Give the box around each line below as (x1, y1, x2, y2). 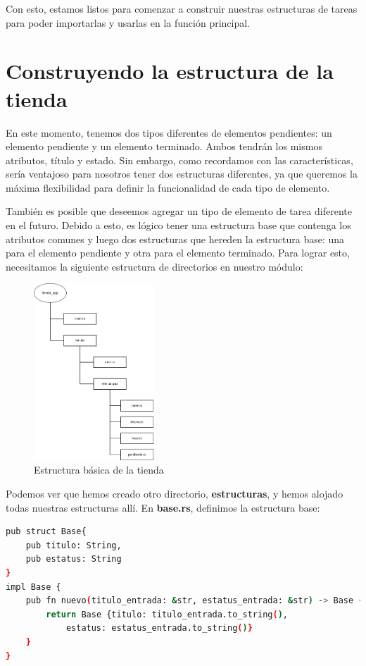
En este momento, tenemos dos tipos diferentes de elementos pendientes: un (6, 125, 332, 140)
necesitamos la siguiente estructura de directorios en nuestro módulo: (6, 259, 303, 273)
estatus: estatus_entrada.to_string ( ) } (65, 623, 253, 634)
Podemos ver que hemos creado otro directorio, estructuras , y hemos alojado (6, 486, 343, 500)
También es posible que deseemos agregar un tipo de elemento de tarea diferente (6, 204, 352, 218)
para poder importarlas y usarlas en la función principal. (6, 15, 251, 30)
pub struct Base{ (6, 526, 87, 537)
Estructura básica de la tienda (34, 462, 164, 477)
